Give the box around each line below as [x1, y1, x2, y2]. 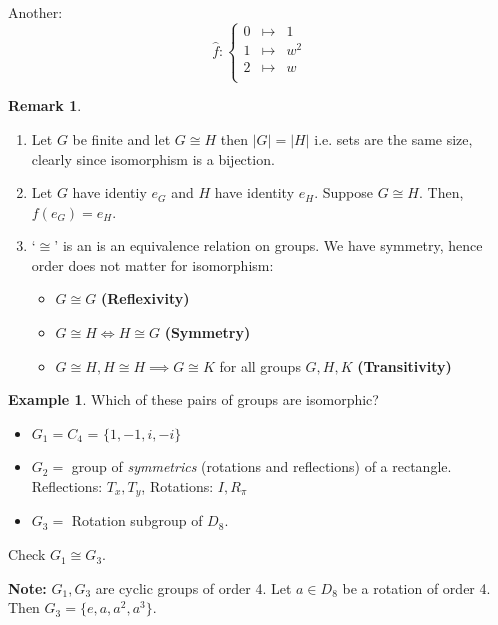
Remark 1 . [8, 95, 82, 116]
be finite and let [72, 128, 171, 149]
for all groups [219, 355, 301, 376]
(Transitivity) [357, 355, 452, 376]
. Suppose [314, 182, 374, 203]
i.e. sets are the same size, [314, 128, 473, 149]
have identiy [72, 182, 147, 203]
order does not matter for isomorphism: [31, 254, 274, 275]
